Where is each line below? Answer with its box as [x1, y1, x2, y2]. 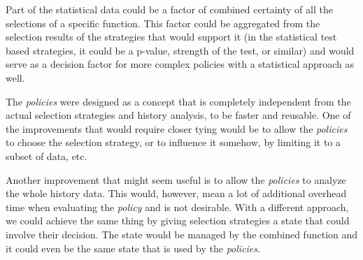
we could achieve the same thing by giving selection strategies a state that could [6, 213, 350, 228]
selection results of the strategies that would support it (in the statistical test [6, 29, 337, 44]
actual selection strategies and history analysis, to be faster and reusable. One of [6, 108, 351, 122]
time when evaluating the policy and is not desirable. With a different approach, [6, 199, 349, 214]
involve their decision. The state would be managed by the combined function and [6, 226, 358, 241]
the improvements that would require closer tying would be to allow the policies [6, 121, 348, 136]
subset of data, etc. [6, 148, 87, 163]
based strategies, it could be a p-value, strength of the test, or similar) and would [6, 43, 355, 57]
